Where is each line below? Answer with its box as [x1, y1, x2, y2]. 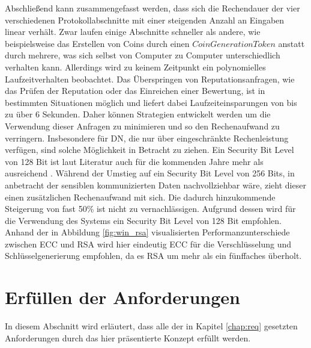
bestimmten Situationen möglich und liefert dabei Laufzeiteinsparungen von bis [5, 96, 297, 108]
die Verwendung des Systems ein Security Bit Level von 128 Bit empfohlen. [5, 214, 282, 226]
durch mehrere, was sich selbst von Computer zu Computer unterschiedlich [5, 49, 280, 61]
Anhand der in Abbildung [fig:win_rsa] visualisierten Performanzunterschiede [5, 226, 290, 238]
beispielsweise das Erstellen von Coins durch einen [5, 37, 190, 49]
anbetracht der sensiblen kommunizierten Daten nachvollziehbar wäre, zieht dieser [5, 178, 306, 191]
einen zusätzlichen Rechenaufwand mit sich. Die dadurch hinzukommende [5, 190, 276, 203]
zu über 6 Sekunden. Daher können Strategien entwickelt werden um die [5, 108, 271, 120]
